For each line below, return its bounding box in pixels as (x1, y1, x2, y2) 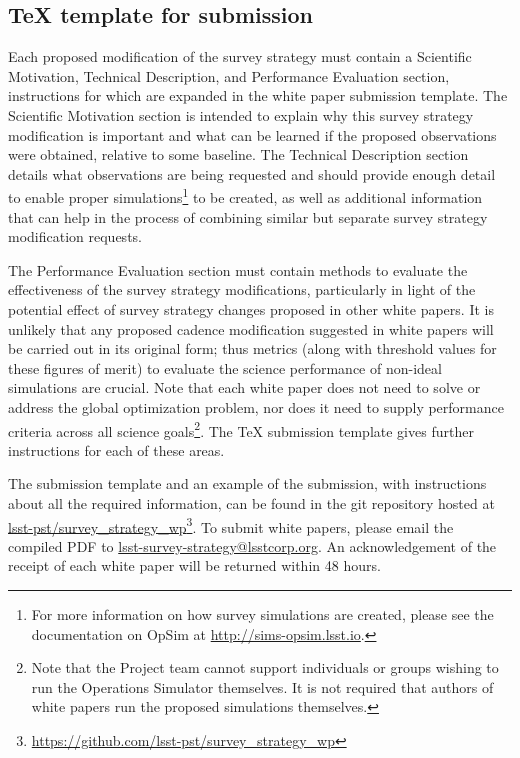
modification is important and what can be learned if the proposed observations (8, 124, 497, 145)
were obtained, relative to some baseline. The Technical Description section (8, 144, 469, 165)
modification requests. (8, 226, 142, 247)
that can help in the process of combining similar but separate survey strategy (8, 206, 488, 227)
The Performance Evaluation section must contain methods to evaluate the (8, 259, 468, 280)
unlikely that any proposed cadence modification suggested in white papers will (8, 318, 494, 339)
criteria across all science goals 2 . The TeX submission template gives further (8, 417, 474, 441)
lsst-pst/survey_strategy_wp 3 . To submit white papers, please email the (8, 513, 454, 537)
